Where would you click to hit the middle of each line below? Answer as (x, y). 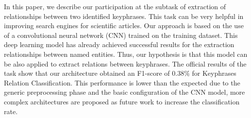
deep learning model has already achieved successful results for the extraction (119, 44)
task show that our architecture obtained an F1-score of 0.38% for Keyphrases (120, 73)
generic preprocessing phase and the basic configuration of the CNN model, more (125, 92)
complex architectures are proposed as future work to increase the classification (122, 101)
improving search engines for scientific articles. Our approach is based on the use (124, 25)
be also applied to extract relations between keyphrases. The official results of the (125, 63)
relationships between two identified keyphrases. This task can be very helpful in (124, 16)
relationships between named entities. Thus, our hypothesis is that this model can (126, 54)
